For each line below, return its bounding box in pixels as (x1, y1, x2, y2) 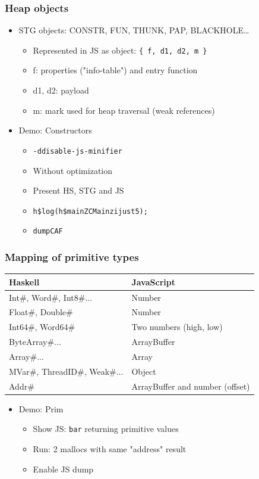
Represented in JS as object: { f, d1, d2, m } (33, 43, 207, 56)
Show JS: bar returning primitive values (33, 422, 179, 435)
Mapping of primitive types (5, 249, 139, 264)
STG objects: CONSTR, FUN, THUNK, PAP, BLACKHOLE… (18, 24, 249, 36)
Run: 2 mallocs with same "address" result (33, 442, 187, 455)
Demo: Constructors (18, 124, 92, 136)
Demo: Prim (18, 402, 64, 415)
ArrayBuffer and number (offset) (131, 380, 250, 392)
